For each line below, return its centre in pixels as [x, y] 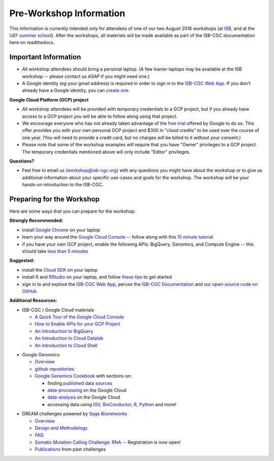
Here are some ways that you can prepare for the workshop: [73, 211]
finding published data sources [80, 383]
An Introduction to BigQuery [64, 331]
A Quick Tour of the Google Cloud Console [79, 317]
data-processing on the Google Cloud [87, 390]
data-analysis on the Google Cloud [84, 397]
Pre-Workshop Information [67, 13]
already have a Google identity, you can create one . [76, 90]
